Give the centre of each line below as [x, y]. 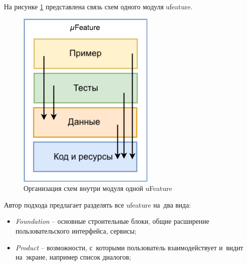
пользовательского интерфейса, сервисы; [76, 230]
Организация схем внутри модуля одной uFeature [98, 188]
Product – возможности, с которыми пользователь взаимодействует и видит [129, 247]
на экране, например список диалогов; [73, 257]
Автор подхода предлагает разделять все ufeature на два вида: [97, 204]
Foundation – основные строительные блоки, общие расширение [112, 221]
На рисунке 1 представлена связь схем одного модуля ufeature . [98, 6]
